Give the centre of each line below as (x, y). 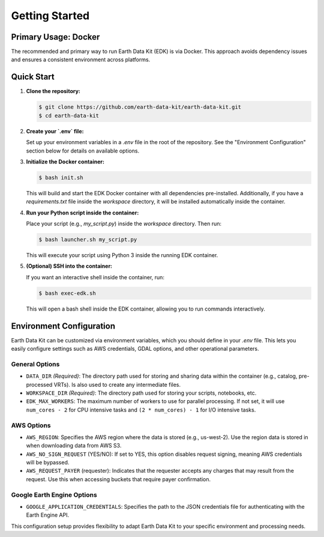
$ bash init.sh (61, 177)
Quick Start (33, 77)
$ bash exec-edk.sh (67, 293)
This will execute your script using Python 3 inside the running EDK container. (122, 255)
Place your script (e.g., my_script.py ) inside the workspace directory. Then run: (124, 224)
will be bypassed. (48, 463)
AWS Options (31, 425)
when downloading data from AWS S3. (74, 446)
